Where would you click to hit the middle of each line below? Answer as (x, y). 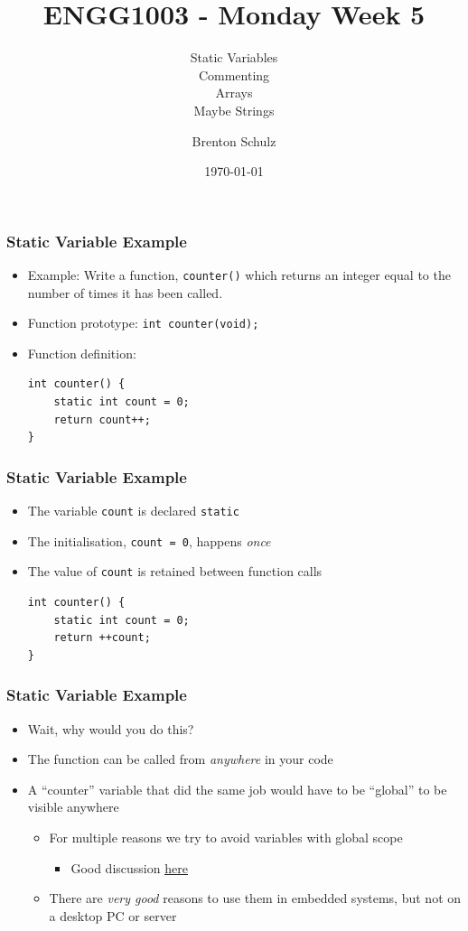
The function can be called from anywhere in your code (180, 759)
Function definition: (82, 353)
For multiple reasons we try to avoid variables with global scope (226, 838)
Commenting (234, 74)
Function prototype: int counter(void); (143, 323)
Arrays (234, 93)
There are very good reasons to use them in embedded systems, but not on (255, 898)
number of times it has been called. (125, 292)
